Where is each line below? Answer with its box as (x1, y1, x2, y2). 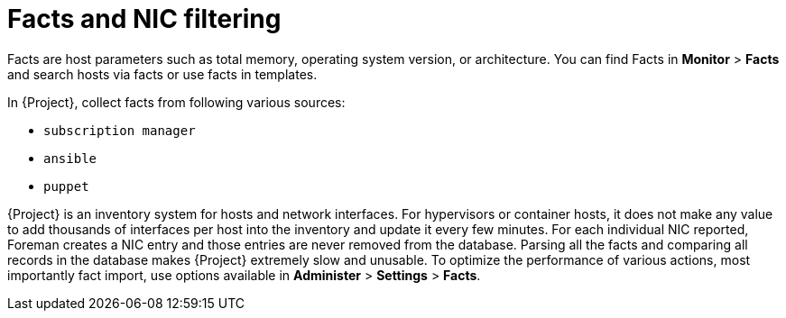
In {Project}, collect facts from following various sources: (7, 94, 346, 110)
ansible (43, 150, 97, 166)
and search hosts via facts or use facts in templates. (7, 66, 318, 82)
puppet (43, 178, 89, 194)
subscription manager (43, 123, 196, 138)
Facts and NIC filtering (7, 4, 282, 34)
